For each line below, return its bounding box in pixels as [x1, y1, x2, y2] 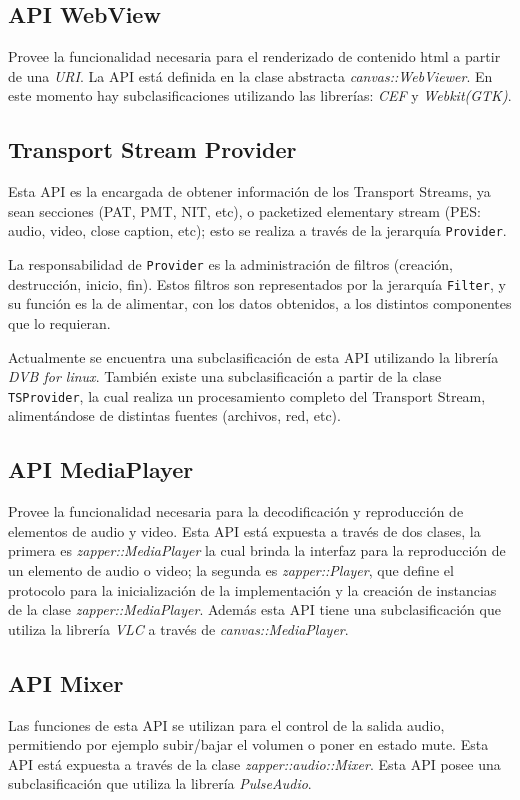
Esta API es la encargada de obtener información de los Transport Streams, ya [8, 181, 491, 202]
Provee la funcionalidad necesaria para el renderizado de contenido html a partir [8, 46, 501, 67]
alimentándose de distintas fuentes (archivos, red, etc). [8, 405, 341, 426]
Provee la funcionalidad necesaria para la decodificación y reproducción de [8, 501, 464, 522]
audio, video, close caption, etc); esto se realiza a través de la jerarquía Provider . [8, 220, 507, 241]
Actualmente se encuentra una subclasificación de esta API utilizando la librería [8, 346, 499, 367]
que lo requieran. [8, 312, 111, 333]
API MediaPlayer [8, 454, 194, 485]
